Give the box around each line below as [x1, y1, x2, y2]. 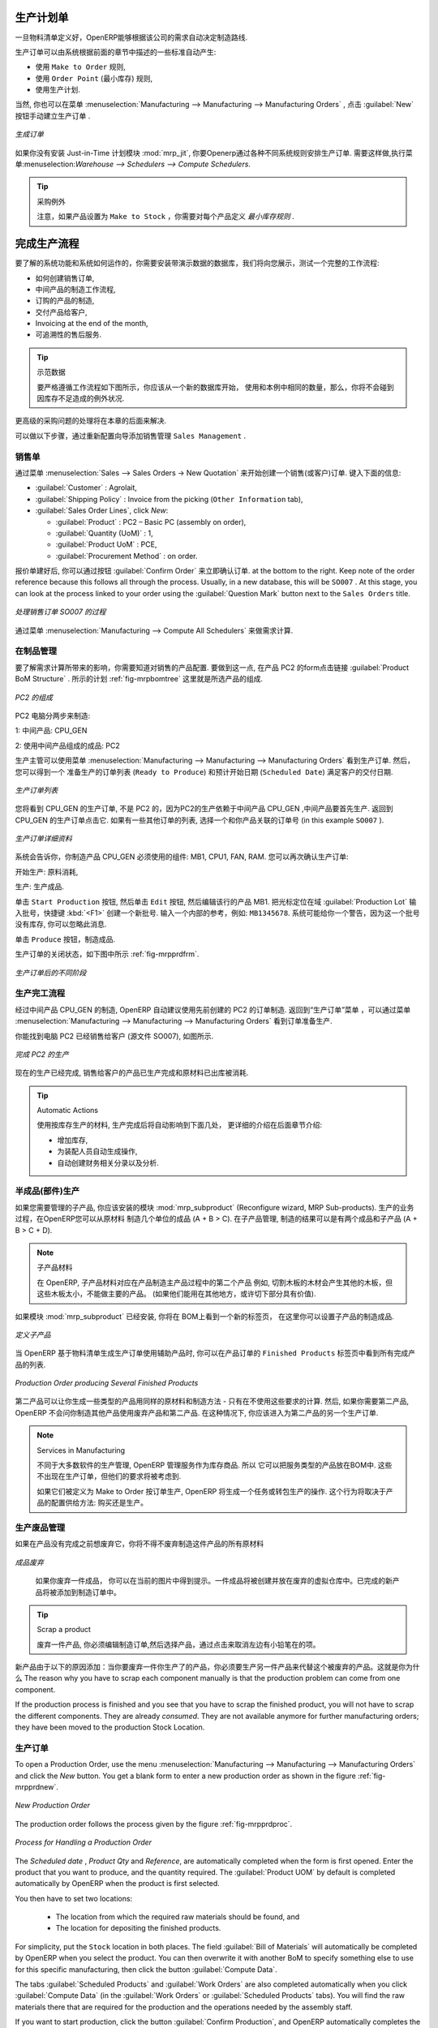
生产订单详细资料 [15, 834, 72, 844]
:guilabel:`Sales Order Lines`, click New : [35, 505, 169, 515]
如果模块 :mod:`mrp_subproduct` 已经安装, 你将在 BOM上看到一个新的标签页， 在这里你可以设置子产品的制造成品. [15, 1311, 394, 1321]
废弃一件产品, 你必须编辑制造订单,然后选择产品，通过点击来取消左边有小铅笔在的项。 [36, 1639, 320, 1649]
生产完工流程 [15, 988, 66, 999]
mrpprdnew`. [15, 1781, 58, 1792]
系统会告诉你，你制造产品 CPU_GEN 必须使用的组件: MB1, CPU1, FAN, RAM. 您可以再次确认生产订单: [15, 852, 349, 861]
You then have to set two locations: [15, 1893, 133, 1903]
